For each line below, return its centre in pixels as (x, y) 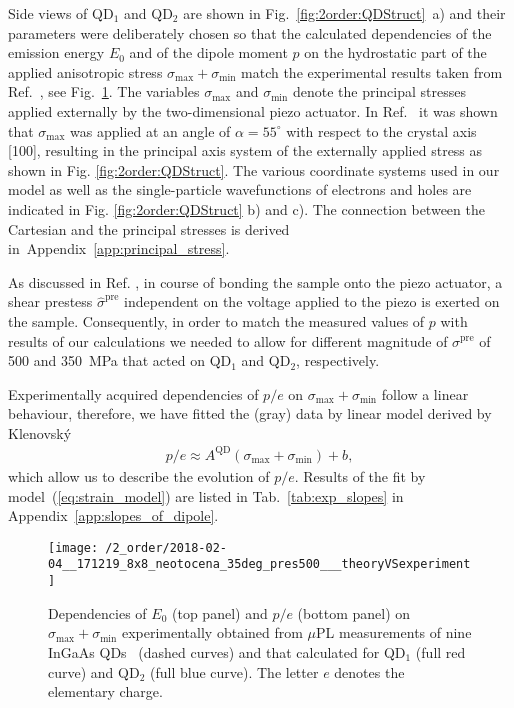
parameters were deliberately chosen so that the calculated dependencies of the (250, 32)
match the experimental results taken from (372, 71)
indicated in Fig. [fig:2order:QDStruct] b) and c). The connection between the (246, 208)
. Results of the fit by (360, 476)
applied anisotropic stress (85, 71)
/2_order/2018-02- (166, 547)
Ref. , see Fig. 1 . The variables (104, 91)
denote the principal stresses (379, 91)
